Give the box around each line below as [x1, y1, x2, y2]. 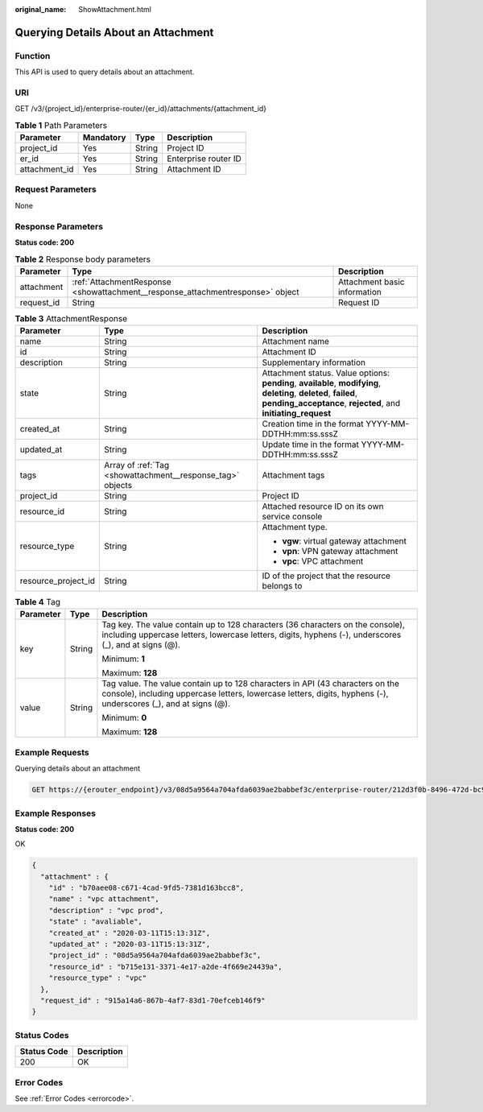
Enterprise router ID [167, 153, 242, 164]
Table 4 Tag [14, 597, 60, 608]
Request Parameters [14, 184, 97, 195]
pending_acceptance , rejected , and [262, 398, 401, 409]
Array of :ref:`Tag [104, 460, 170, 471]
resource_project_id [19, 576, 96, 587]
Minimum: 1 [101, 653, 145, 664]
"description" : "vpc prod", [48, 906, 164, 915]
